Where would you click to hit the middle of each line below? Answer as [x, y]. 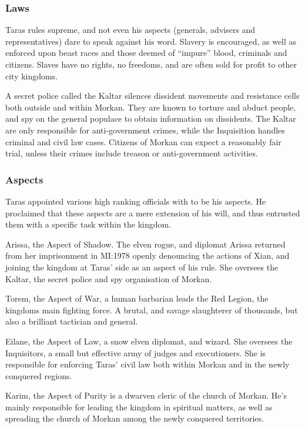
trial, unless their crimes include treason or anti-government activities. [132, 153]
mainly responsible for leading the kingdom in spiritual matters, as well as [139, 407]
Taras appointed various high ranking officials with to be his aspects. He [136, 201]
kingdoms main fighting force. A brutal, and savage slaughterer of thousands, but [152, 310]
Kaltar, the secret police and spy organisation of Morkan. [109, 278]
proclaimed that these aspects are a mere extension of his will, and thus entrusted [153, 213]
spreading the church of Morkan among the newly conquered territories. [135, 418]
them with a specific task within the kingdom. [88, 224]
